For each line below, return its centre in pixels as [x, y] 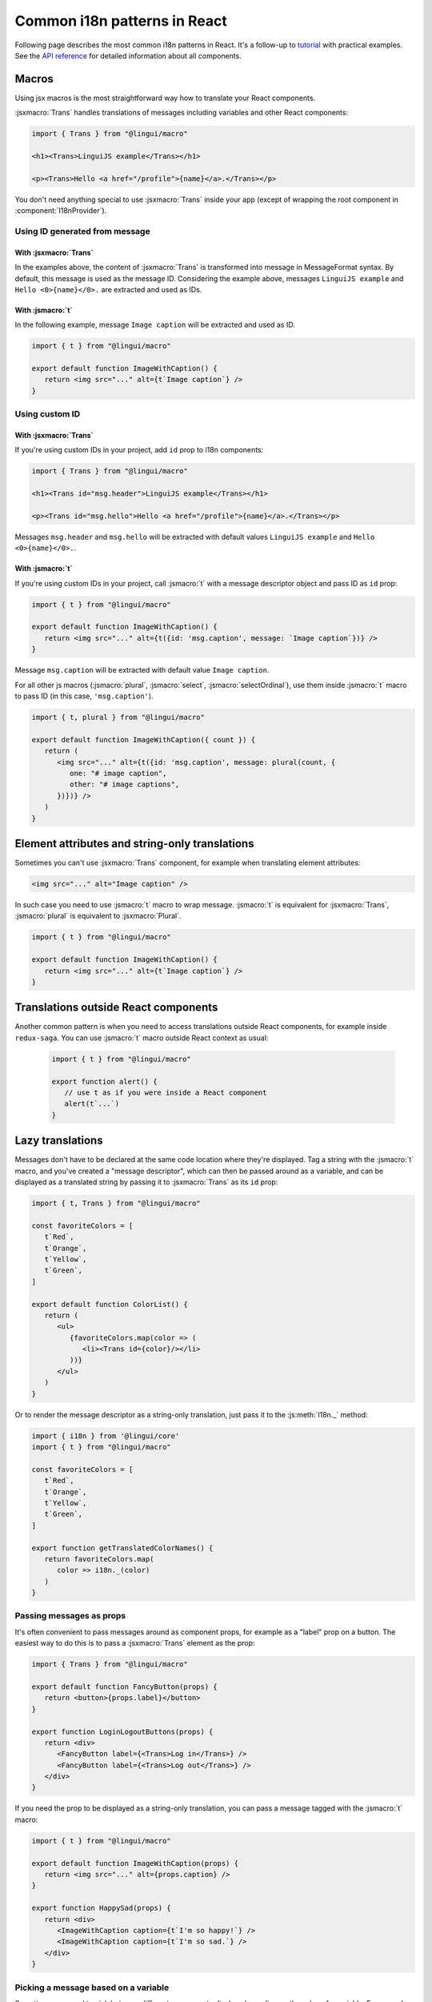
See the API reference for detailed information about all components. [128, 55]
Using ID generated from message [83, 231]
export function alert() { [104, 1081]
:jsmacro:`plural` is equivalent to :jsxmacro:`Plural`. [98, 916]
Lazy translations [59, 1141]
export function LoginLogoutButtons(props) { [122, 1731]
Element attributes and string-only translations [134, 844]
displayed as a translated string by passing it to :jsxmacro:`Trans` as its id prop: [146, 1182]
